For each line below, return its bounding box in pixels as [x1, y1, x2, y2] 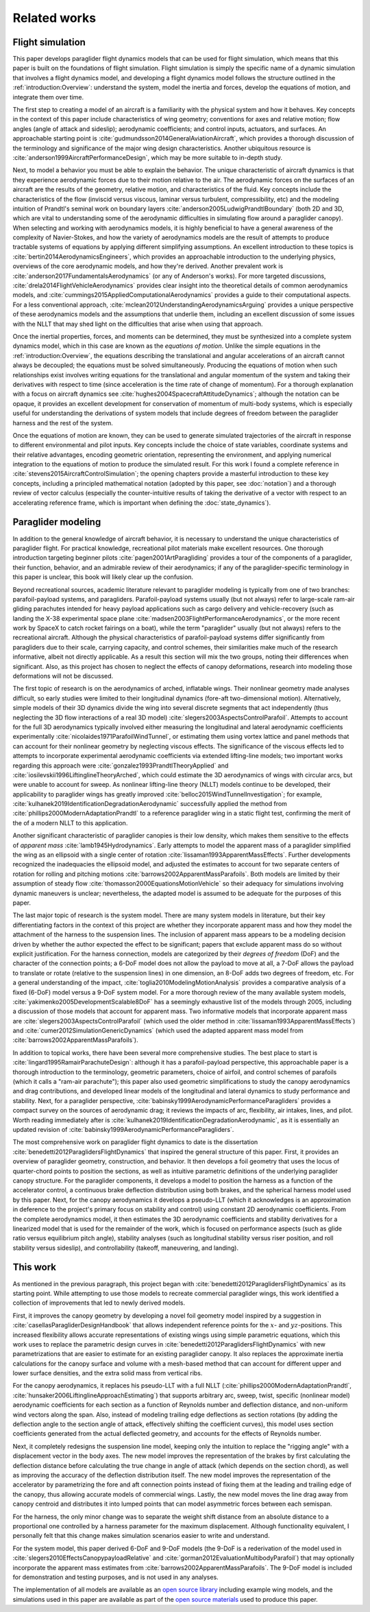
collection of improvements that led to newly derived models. [12, 1299, 186, 1307]
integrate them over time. [12, 93, 84, 101]
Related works [12, 10, 96, 25]
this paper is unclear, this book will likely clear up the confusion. [12, 573, 194, 581]
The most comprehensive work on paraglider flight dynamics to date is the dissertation [12, 1138, 258, 1146]
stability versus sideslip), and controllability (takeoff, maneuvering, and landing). [12, 1244, 239, 1252]
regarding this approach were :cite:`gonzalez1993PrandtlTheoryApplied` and [12, 761, 229, 770]
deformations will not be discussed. [12, 672, 114, 680]
